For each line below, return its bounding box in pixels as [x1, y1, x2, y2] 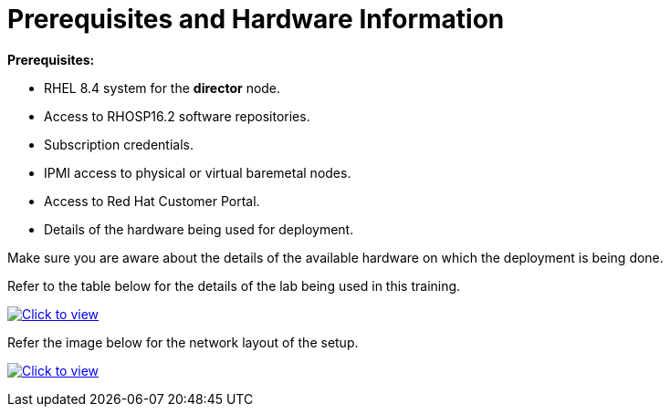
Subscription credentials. [44, 136, 194, 152]
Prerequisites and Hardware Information [7, 4, 505, 35]
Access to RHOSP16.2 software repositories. [44, 108, 310, 124]
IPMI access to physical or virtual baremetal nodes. [44, 164, 351, 181]
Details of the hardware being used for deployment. [44, 221, 354, 237]
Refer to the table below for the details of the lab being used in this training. [7, 277, 461, 294]
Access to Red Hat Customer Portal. [44, 192, 260, 209]
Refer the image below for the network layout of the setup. [7, 334, 359, 350]
